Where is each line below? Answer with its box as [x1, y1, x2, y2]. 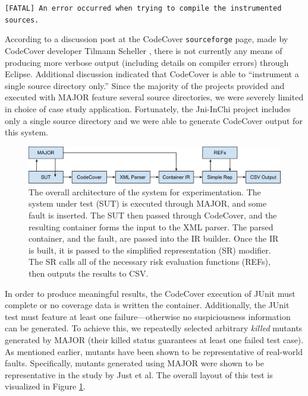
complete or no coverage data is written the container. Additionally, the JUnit [5, 299, 290, 311]
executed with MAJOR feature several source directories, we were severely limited [5, 91, 304, 103]
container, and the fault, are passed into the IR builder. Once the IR [29, 232, 279, 245]
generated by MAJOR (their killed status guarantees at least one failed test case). [5, 333, 304, 346]
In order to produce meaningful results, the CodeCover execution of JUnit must [5, 287, 296, 299]
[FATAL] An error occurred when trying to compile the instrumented [5, 4, 282, 12]
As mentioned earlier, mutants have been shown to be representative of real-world [5, 345, 303, 357]
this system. [5, 126, 48, 138]
